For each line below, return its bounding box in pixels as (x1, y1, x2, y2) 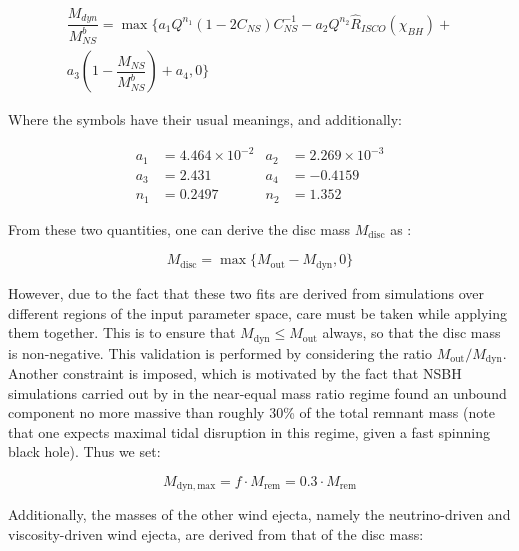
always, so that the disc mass (322, 322, 501, 343)
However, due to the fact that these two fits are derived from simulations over (8, 282, 485, 303)
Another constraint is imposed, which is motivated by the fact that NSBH (8, 363, 462, 384)
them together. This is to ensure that (8, 322, 236, 343)
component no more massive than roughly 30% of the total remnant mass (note (8, 402, 495, 423)
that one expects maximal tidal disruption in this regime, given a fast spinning (8, 421, 490, 442)
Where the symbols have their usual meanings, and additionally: (8, 109, 402, 130)
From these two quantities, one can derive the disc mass (8, 218, 351, 239)
